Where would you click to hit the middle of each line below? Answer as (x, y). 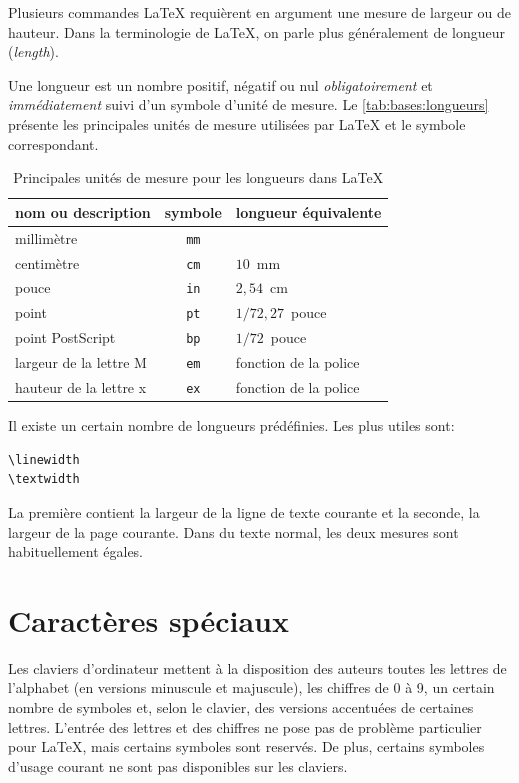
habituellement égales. (76, 551)
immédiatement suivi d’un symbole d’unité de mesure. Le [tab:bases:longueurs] (248, 104)
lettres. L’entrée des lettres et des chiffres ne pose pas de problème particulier (245, 726)
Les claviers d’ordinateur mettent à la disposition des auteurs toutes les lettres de (257, 667)
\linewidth (44, 459)
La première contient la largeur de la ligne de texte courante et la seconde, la (244, 511)
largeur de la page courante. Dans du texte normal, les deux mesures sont (233, 531)
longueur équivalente (308, 211)
